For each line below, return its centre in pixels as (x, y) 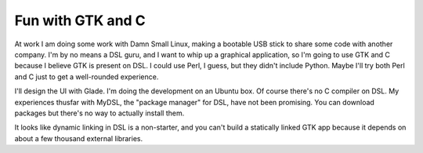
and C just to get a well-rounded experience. (87, 76)
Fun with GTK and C (80, 20)
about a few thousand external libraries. (79, 138)
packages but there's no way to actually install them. (99, 113)
